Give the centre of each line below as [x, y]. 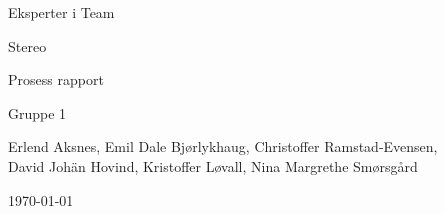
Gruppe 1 [37, 112]
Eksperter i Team [61, 12]
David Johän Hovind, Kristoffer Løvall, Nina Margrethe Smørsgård [213, 165]
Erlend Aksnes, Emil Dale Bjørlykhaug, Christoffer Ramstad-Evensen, [223, 146]
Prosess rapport [56, 79]
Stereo [27, 45]
